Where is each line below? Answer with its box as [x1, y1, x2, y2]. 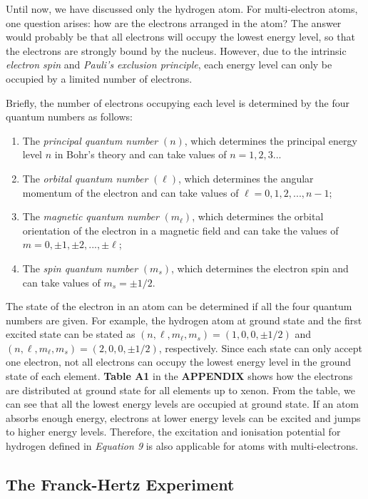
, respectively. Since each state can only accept [158, 340, 362, 355]
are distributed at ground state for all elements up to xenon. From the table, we [6, 382, 355, 397]
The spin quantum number [22, 260, 138, 275]
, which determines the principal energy [184, 133, 357, 148]
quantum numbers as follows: [6, 109, 133, 124]
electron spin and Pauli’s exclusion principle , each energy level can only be [6, 57, 332, 72]
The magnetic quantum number [22, 209, 159, 224]
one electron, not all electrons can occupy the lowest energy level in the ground [6, 354, 352, 369]
